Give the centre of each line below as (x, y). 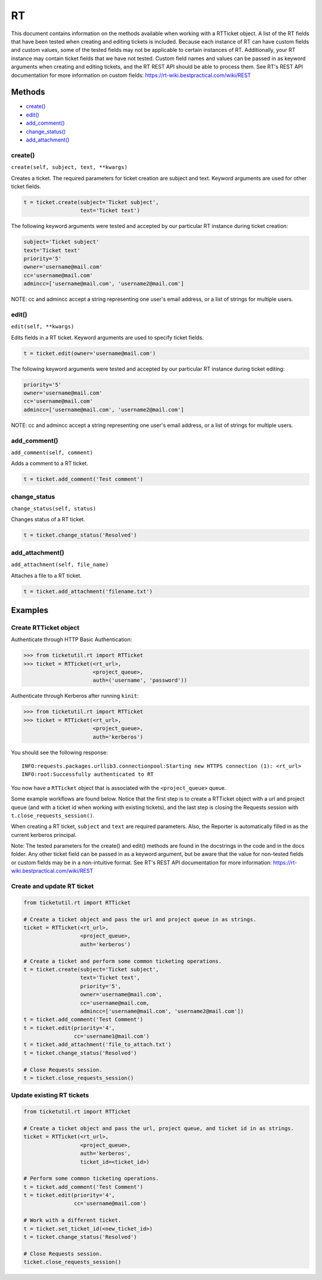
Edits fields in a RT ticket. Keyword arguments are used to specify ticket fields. (107, 337)
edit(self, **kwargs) (43, 327)
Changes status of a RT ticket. (48, 519)
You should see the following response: (60, 752)
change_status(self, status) (54, 509)
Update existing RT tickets (50, 1096)
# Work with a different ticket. (72, 1220)
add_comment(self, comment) (52, 453)
